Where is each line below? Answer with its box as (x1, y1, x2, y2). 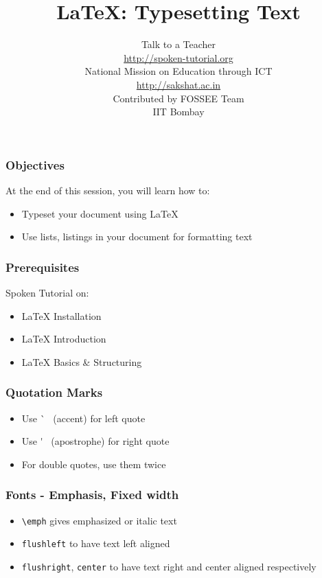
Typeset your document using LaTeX (21, 206, 179, 220)
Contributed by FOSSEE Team (113, 91, 244, 105)
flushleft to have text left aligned (21, 536, 170, 551)
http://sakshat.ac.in (136, 77, 221, 91)
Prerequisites (5, 258, 80, 275)
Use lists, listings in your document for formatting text (21, 229, 253, 244)
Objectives (5, 156, 65, 173)
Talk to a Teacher (141, 37, 216, 51)
